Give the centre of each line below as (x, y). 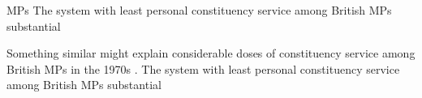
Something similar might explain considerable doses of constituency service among (211, 53)
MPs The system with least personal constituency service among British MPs (199, 10)
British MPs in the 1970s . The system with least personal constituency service (203, 68)
